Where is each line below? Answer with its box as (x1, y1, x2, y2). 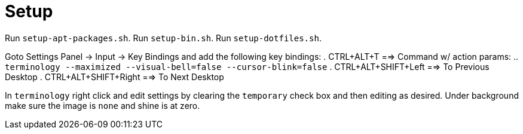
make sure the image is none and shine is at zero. (5, 100, 200, 111)
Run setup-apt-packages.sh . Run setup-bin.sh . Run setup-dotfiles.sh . (5, 32, 322, 43)
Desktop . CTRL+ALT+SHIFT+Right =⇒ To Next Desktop (5, 71, 224, 82)
